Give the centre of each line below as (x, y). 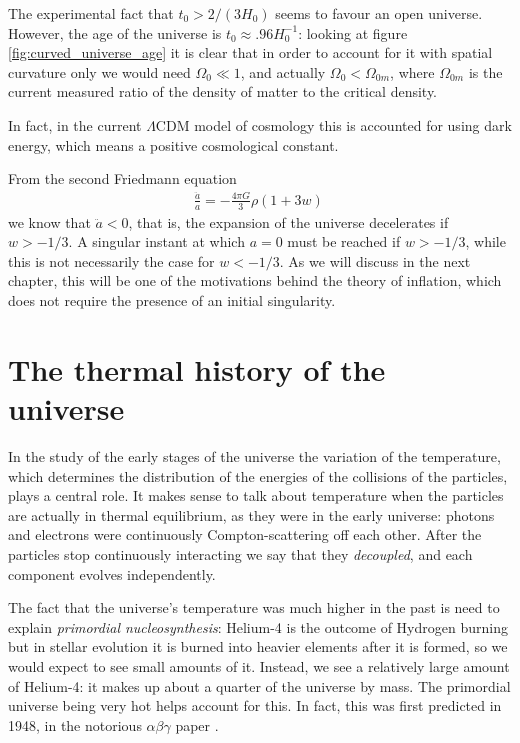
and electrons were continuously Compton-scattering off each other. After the (245, 534)
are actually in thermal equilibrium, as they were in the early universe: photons (251, 514)
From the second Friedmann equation (122, 178)
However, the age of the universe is (115, 32)
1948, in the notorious (75, 724)
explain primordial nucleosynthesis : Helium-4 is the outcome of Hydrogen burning (258, 626)
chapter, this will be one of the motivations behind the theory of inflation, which (255, 280)
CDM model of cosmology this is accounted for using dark (333, 124)
